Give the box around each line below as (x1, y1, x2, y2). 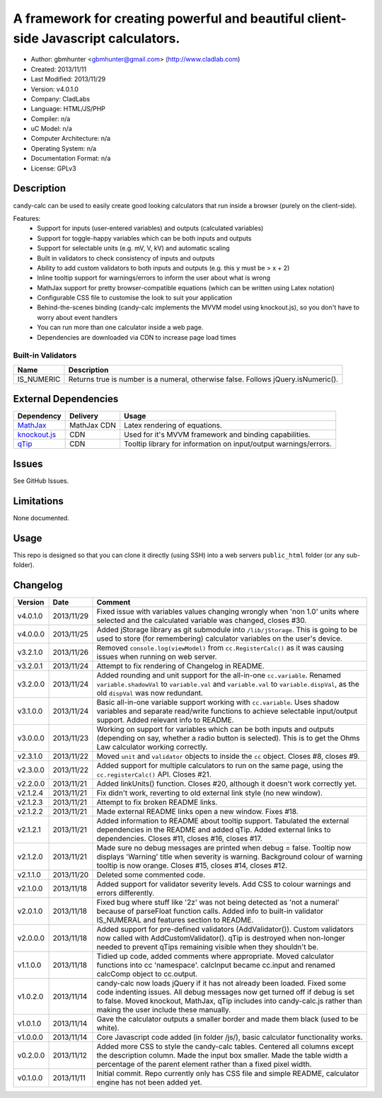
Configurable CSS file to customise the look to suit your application (37, 294, 233, 302)
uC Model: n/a (30, 125, 72, 133)
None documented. (13, 513, 70, 522)
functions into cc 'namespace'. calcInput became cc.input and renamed (96, 960, 335, 970)
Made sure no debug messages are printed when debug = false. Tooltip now (96, 842, 352, 852)
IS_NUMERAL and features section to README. (96, 915, 254, 925)
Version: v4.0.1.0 (30, 85, 79, 93)
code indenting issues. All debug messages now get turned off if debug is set (96, 987, 355, 997)
